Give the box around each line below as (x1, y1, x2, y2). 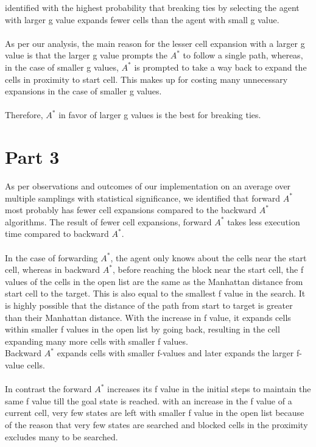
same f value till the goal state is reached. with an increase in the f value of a (5, 394, 292, 407)
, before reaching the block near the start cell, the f (112, 263, 304, 276)
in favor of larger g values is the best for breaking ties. (58, 108, 261, 121)
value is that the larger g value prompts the (5, 49, 168, 62)
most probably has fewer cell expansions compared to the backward (5, 203, 257, 216)
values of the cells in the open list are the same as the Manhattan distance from (5, 275, 303, 287)
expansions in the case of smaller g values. (5, 85, 162, 97)
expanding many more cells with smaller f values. (5, 334, 188, 347)
